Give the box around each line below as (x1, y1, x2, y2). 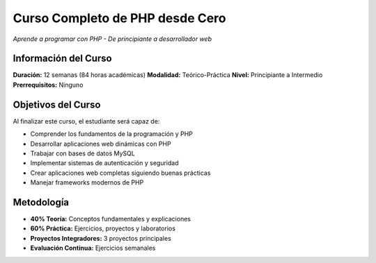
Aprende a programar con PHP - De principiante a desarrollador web (13, 35, 212, 43)
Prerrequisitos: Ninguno (13, 80, 84, 89)
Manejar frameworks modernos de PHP (30, 178, 144, 187)
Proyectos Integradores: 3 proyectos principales (30, 234, 172, 242)
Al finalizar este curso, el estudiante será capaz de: (13, 117, 160, 125)
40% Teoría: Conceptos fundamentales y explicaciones (30, 215, 191, 223)
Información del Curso (13, 53, 113, 65)
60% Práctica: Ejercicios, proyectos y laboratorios (30, 224, 175, 232)
